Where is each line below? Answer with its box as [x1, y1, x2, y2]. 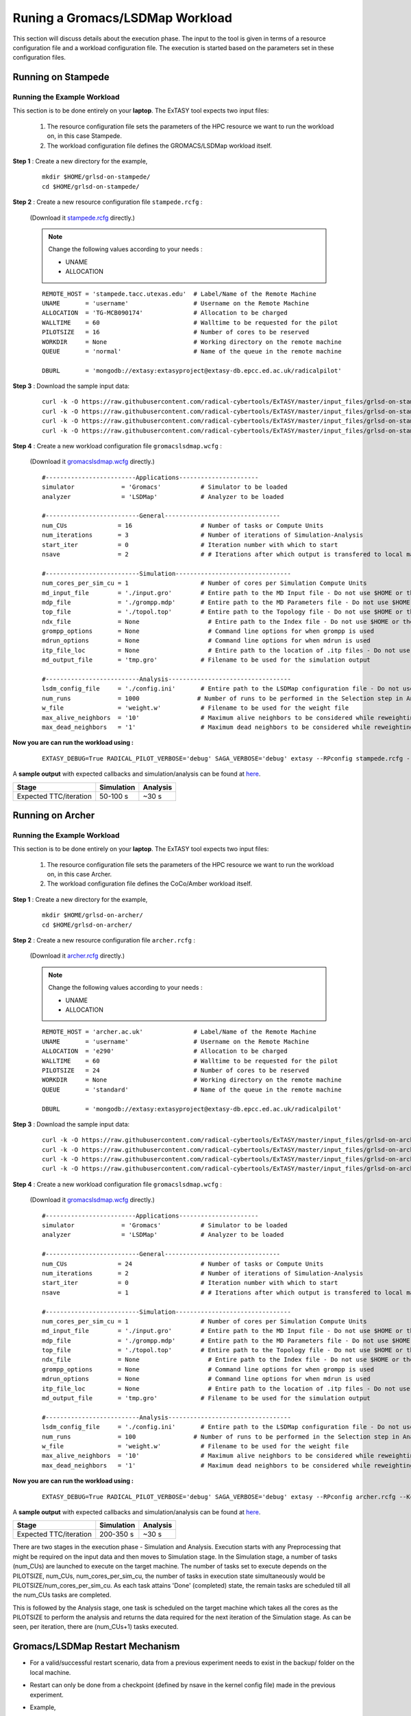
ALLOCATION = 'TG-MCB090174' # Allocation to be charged [42, 309, 288, 317]
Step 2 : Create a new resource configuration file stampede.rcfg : [12, 198, 203, 206]
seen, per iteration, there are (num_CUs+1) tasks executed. [12, 1623, 179, 1631]
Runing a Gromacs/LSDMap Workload [12, 10, 233, 25]
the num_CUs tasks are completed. [12, 1591, 112, 1599]
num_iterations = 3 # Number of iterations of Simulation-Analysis [42, 531, 364, 539]
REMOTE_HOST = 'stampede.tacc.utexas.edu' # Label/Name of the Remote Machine [42, 290, 316, 298]
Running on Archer [12, 809, 95, 821]
